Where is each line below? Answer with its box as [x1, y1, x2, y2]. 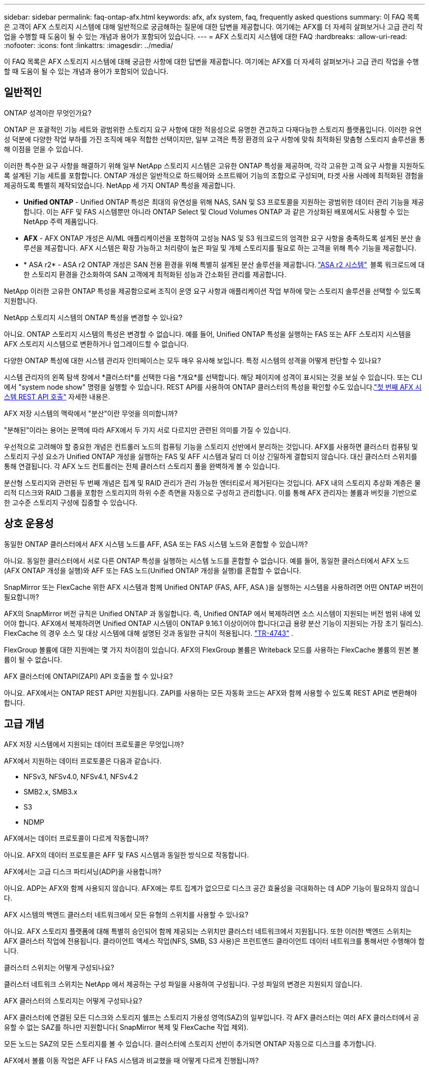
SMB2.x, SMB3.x [24, 787, 77, 796]
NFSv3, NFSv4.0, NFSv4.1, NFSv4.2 [24, 772, 138, 781]
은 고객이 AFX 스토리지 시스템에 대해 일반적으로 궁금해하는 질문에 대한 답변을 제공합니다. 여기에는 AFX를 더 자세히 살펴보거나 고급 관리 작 [4, 23, 423, 31]
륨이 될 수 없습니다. [4, 655, 62, 664]
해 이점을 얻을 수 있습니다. [4, 144, 83, 153]
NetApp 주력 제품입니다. [24, 217, 98, 226]
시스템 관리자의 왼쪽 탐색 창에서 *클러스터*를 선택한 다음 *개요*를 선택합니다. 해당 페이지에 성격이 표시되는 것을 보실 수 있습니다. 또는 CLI [4, 372, 423, 381]
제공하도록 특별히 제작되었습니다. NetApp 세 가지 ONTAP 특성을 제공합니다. [4, 181, 236, 189]
